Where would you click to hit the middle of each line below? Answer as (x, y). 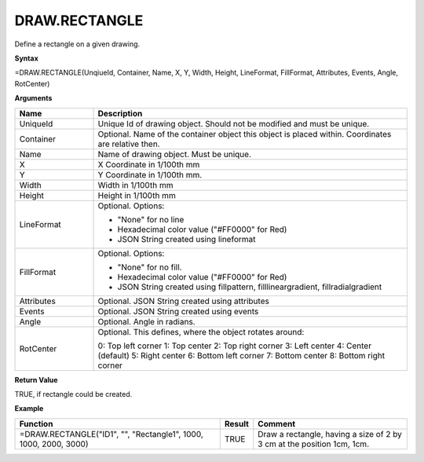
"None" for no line (151, 219)
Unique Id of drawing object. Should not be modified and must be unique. (234, 123)
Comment (277, 423)
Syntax (26, 58)
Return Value (36, 379)
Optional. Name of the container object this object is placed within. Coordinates (245, 134)
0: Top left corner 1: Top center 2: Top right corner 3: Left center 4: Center (235, 346)
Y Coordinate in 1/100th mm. (150, 174)
